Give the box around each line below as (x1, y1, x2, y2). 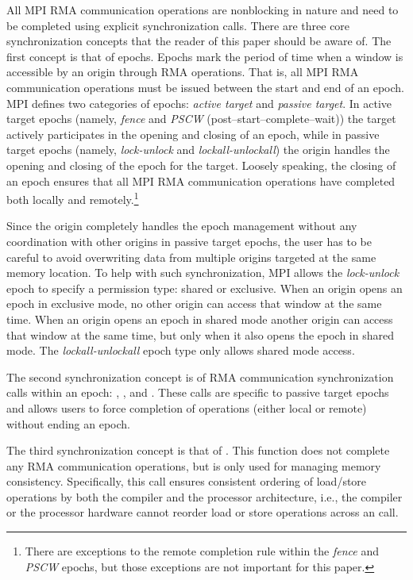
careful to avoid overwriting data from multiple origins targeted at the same (6, 248, 376, 265)
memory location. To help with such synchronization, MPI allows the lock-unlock (6, 264, 399, 281)
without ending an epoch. (6, 415, 130, 432)
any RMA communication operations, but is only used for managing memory (6, 457, 381, 474)
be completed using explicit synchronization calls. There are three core (6, 17, 350, 33)
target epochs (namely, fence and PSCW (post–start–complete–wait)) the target (6, 110, 396, 127)
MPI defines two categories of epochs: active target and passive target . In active (6, 94, 392, 111)
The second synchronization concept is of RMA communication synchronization (6, 368, 394, 385)
